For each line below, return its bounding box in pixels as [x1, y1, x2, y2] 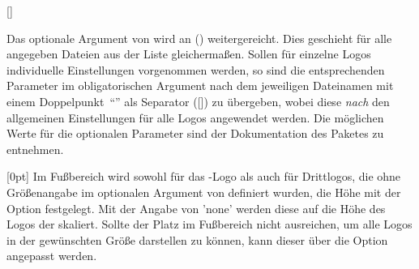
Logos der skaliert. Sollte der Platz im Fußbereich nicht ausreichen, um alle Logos [6, 216, 413, 233]
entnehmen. [6, 140, 64, 157]
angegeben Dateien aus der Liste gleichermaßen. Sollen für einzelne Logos [6, 45, 371, 62]
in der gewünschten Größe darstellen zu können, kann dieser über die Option [6, 231, 388, 248]
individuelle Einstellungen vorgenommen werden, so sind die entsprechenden [6, 61, 385, 78]
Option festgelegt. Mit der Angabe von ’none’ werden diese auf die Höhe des [6, 199, 386, 216]
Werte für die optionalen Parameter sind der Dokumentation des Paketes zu [6, 125, 384, 142]
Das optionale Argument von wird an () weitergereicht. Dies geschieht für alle [6, 29, 392, 46]
